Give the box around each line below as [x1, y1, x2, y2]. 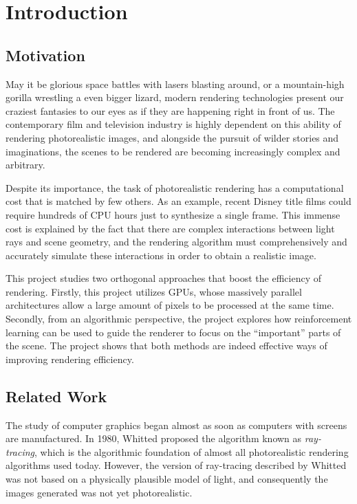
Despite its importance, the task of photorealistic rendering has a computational [6, 180, 344, 195]
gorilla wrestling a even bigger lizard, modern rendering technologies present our [6, 90, 344, 105]
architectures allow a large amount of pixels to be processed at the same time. [6, 298, 334, 312]
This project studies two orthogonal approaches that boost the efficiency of [6, 271, 321, 285]
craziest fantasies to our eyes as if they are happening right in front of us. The [6, 103, 335, 118]
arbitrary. [6, 157, 45, 172]
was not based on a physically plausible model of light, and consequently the [6, 472, 328, 486]
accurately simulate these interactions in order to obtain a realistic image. [6, 248, 316, 262]
